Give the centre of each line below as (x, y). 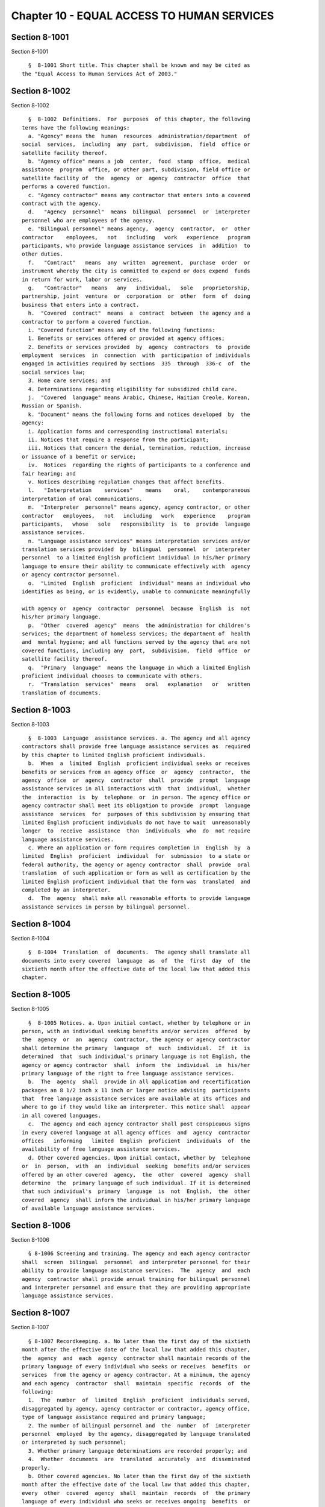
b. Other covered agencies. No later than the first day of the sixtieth (139, 1476)
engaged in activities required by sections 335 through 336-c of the (136, 364)
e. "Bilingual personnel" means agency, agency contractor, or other (139, 229)
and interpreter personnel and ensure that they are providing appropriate (136, 1288)
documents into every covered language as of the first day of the (136, 961)
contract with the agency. (62, 204)
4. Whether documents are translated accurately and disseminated (139, 1459)
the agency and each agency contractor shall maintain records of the (136, 1358)
